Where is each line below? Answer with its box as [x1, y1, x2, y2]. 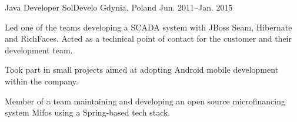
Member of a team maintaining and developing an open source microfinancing [5, 94, 285, 107]
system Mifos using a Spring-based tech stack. [5, 106, 171, 118]
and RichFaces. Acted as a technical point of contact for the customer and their [5, 32, 292, 45]
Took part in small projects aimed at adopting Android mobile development [5, 63, 279, 76]
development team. [5, 43, 73, 56]
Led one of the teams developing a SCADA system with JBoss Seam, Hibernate [5, 21, 292, 33]
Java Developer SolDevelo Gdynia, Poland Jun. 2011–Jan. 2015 [5, 1, 233, 13]
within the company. [5, 74, 78, 87]
